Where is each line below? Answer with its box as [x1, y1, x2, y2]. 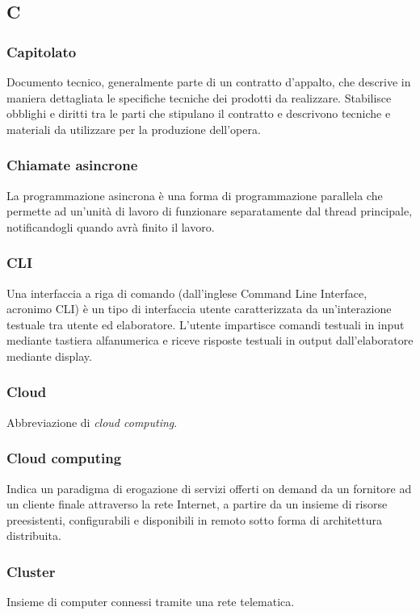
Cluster [6, 561, 56, 581]
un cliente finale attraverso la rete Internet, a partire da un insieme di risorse [6, 496, 388, 512]
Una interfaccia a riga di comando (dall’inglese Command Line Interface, [6, 284, 367, 301]
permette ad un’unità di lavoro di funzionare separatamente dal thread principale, [6, 203, 413, 220]
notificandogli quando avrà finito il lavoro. [6, 218, 215, 235]
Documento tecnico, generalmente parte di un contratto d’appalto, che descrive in [6, 73, 411, 90]
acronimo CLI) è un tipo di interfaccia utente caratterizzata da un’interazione [6, 300, 392, 317]
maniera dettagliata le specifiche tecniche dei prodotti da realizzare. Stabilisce [6, 89, 392, 106]
